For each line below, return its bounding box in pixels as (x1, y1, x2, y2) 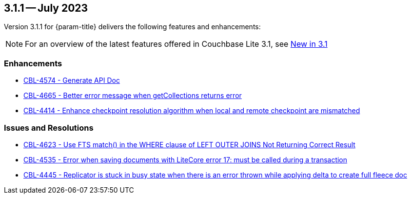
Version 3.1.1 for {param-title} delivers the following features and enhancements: (4, 22, 261, 31)
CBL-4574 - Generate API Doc (23, 76, 120, 85)
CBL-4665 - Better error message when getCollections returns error (23, 91, 242, 100)
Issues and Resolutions (4, 122, 94, 133)
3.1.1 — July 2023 (4, 2, 88, 14)
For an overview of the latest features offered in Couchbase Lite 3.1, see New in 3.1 (25, 39, 328, 49)
